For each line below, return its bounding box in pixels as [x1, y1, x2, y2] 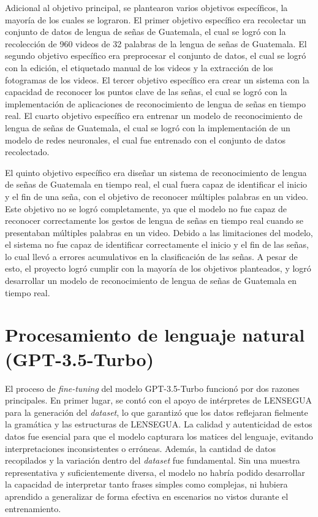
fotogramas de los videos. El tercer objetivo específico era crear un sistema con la [5, 73, 309, 86]
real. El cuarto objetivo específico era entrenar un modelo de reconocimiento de [5, 109, 303, 122]
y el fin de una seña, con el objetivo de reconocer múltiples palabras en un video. [5, 190, 309, 202]
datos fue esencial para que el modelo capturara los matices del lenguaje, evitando [5, 429, 313, 442]
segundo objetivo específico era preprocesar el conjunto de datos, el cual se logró [5, 49, 306, 62]
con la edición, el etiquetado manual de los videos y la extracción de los [5, 61, 273, 74]
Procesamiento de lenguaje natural [5, 322, 305, 347]
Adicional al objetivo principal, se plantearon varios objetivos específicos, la [5, 1, 288, 13]
